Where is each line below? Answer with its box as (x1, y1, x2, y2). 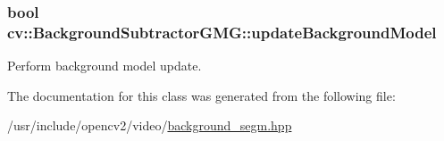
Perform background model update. (7, 56, 202, 75)
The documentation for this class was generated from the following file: (7, 86, 396, 104)
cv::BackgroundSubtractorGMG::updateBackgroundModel (7, 21, 437, 43)
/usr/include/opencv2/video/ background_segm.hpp (7, 116, 292, 135)
